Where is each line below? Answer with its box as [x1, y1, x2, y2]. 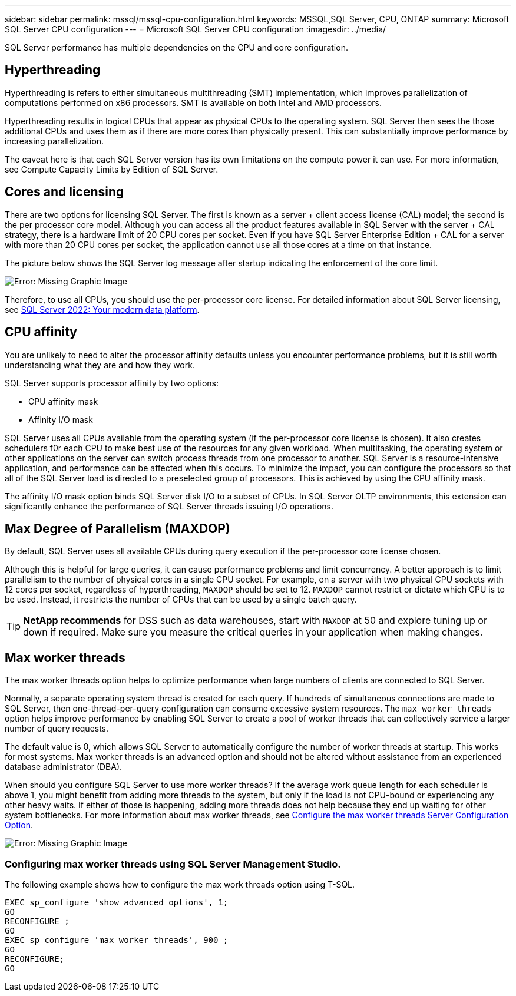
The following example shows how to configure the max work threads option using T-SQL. [5, 879, 355, 889]
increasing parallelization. [5, 135, 104, 146]
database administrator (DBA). [5, 762, 123, 772]
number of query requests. [5, 723, 109, 734]
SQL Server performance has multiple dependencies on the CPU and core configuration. [5, 42, 348, 52]
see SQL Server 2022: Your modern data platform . [5, 304, 200, 315]
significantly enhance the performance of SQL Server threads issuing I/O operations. [5, 501, 333, 511]
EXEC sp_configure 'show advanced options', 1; [5, 897, 229, 907]
